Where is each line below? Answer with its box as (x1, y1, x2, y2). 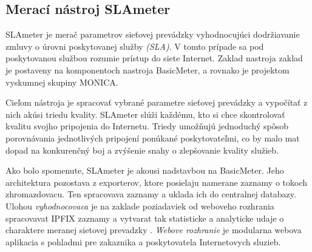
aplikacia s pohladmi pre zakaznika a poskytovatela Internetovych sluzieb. (5, 235, 281, 248)
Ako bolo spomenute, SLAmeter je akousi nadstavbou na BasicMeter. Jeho (5, 164, 284, 177)
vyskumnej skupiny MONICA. (5, 75, 118, 88)
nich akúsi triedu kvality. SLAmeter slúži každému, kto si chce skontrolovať (5, 107, 285, 120)
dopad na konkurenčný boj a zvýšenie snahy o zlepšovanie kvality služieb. (5, 143, 279, 156)
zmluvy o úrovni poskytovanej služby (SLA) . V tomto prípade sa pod (5, 39, 264, 52)
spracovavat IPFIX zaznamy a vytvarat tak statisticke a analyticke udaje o (5, 211, 284, 224)
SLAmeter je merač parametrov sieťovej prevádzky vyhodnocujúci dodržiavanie (5, 28, 300, 41)
